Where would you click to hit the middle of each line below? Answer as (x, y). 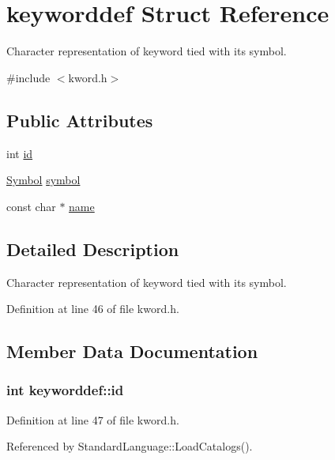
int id (20, 153)
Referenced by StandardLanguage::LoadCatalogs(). (130, 446)
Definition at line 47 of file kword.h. (93, 419)
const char (31, 206)
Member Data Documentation (132, 351)
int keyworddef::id (65, 390)
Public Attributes (80, 120)
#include (28, 77)
